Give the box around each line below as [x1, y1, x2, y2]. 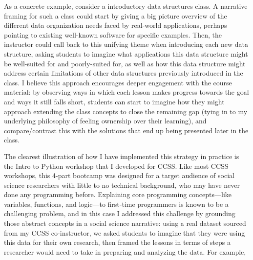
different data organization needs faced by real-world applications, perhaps [4, 20, 227, 30]
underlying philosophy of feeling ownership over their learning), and [4, 116, 207, 126]
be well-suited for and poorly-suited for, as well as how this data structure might [4, 58, 246, 68]
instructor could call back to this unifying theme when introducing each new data [4, 39, 249, 49]
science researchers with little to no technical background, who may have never [4, 180, 240, 190]
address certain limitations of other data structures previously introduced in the [4, 68, 243, 78]
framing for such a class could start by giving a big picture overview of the [4, 10, 227, 20]
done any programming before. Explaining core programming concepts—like [4, 189, 232, 200]
